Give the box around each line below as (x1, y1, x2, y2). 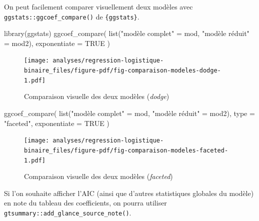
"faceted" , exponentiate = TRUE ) (4, 117, 109, 128)
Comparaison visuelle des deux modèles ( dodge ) (24, 91, 169, 101)
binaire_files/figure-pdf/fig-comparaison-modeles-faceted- (24, 146, 228, 154)
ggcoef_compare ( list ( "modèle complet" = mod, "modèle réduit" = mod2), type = (4, 108, 255, 118)
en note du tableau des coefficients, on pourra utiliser (4, 197, 167, 208)
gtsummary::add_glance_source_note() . (4, 207, 131, 217)
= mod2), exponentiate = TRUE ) (4, 37, 110, 48)
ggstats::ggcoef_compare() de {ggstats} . (4, 11, 139, 21)
